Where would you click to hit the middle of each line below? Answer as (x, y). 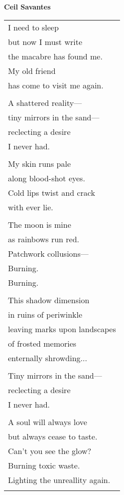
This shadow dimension (49, 300)
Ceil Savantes (27, 6)
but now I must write (45, 41)
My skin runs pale (40, 163)
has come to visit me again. (56, 85)
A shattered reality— (45, 102)
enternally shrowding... (48, 358)
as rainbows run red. (44, 239)
